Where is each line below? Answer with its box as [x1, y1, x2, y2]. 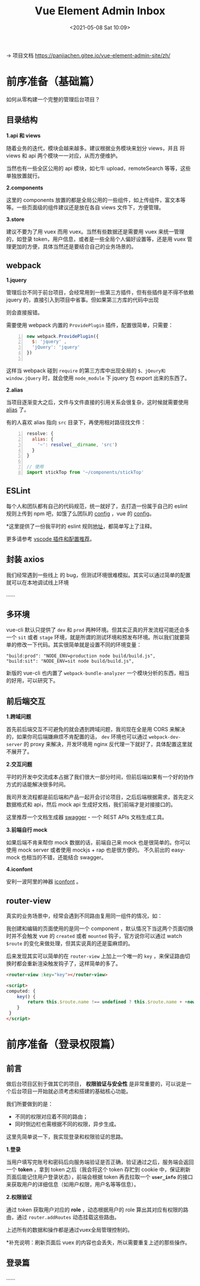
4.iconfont [6, 866, 33, 873]
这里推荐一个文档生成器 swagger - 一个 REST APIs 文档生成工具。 [6, 813, 168, 821]
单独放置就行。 [6, 172, 43, 179]
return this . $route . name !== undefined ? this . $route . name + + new [27, 999, 196, 1005]
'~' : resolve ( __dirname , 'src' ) [37, 442, 118, 448]
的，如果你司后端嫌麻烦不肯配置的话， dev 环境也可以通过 [6, 733, 148, 740]
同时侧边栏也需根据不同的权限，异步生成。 [14, 1120, 120, 1127]
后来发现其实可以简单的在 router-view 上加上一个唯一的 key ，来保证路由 [6, 952, 185, 959]
